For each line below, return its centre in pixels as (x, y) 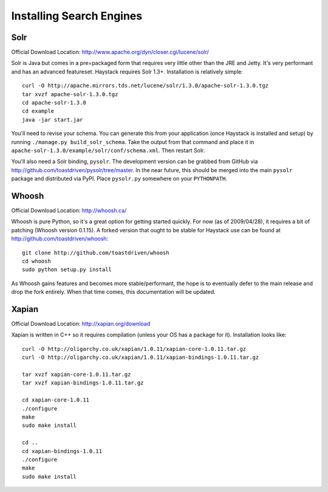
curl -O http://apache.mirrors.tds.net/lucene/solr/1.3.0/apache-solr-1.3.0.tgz (145, 86)
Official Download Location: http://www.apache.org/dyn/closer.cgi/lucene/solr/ (110, 52)
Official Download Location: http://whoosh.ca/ (69, 210)
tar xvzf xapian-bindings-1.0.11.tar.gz (83, 383)
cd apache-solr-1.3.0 (54, 103)
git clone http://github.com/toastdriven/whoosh (96, 253)
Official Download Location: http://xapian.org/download (81, 324)
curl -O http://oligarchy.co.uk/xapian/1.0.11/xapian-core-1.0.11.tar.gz (134, 349)
